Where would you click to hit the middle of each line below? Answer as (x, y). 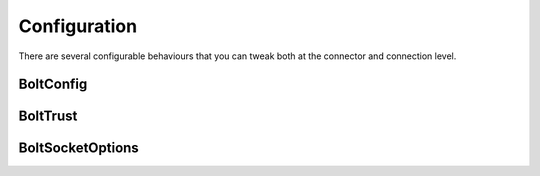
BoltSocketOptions (78, 148)
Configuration (78, 26)
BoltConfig (53, 84)
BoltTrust (48, 116)
